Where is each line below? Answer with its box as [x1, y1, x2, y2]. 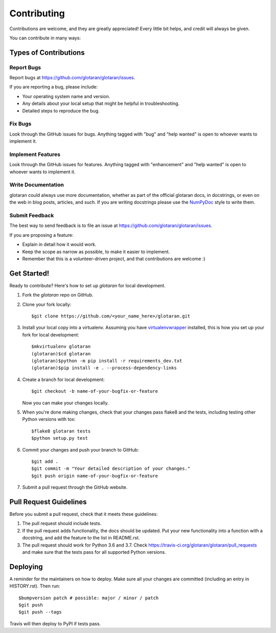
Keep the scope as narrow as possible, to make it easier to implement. [22, 248, 170, 255]
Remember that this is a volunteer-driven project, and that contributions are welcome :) [22, 256, 205, 262]
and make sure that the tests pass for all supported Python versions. [22, 549, 166, 555]
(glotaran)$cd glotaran [31, 351, 91, 356]
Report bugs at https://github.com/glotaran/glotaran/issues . [9, 75, 135, 81]
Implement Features [9, 151, 61, 158]
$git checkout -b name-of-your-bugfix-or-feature [31, 389, 158, 394]
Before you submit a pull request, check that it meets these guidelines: [9, 511, 158, 517]
